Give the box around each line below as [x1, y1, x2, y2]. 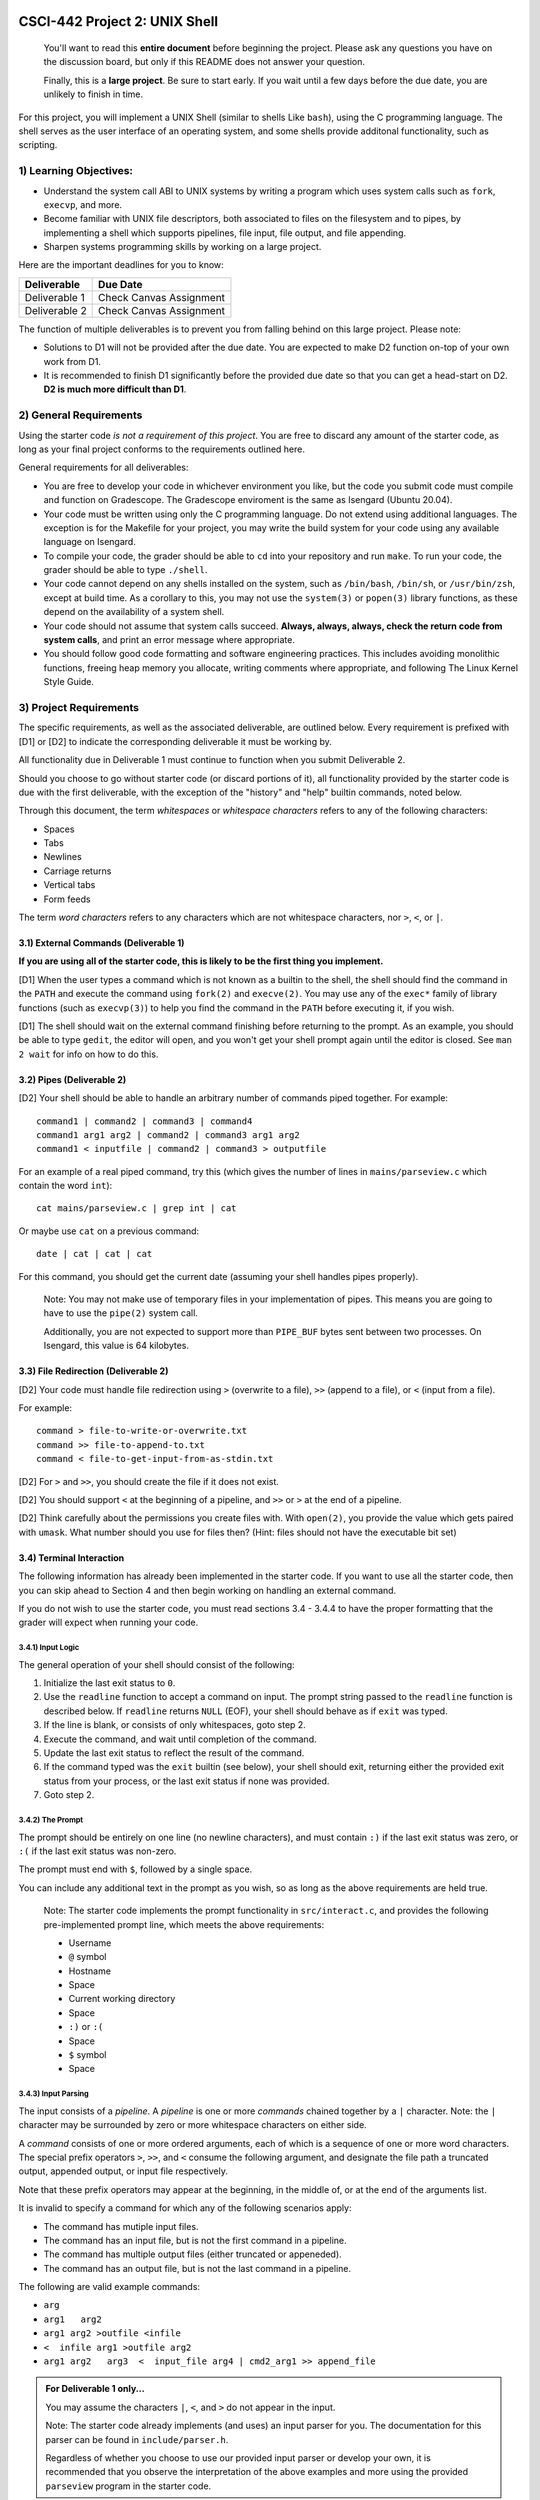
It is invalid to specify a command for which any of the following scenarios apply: [18, 2202, 352, 2214]
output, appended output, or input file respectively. [18, 2165, 229, 2177]
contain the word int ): [18, 1180, 113, 1192]
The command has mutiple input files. [43, 2220, 199, 2232]
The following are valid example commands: [18, 2281, 200, 2293]
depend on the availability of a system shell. [43, 606, 225, 618]
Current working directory [68, 1993, 176, 2005]
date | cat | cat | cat [36, 1248, 153, 1260]
